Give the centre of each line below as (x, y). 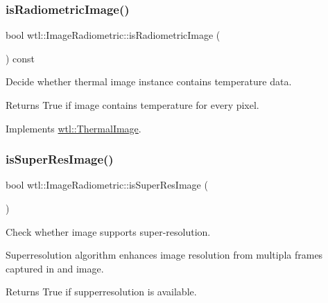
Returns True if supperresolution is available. (101, 292)
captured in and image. (55, 268)
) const (20, 58)
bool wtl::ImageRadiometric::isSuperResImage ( (107, 185)
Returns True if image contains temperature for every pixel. (132, 105)
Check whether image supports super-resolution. (108, 231)
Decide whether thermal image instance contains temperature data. (149, 81)
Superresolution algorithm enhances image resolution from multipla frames (164, 255)
